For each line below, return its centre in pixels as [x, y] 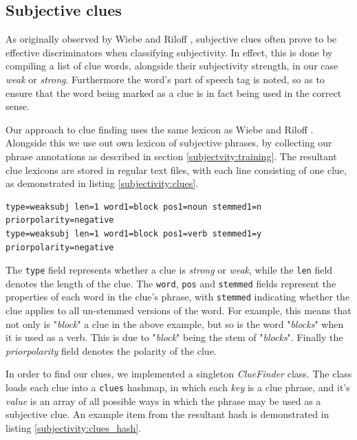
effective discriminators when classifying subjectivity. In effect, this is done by [169, 52]
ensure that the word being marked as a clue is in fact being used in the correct [174, 92]
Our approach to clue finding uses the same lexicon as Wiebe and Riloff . [160, 129]
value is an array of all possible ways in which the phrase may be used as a [163, 400]
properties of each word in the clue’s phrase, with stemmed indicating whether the [178, 297]
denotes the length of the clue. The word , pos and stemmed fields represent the [171, 283]
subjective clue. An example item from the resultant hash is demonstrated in [167, 414]
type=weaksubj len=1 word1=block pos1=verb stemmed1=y [134, 233]
